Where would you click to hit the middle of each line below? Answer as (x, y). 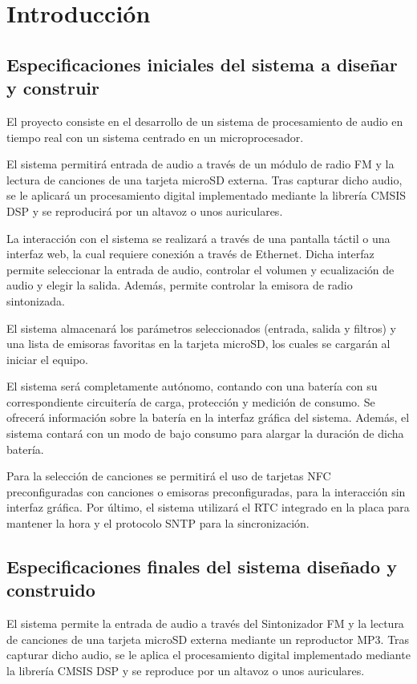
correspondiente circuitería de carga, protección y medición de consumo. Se (191, 401)
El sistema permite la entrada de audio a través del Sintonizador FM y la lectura (205, 623)
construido (51, 590)
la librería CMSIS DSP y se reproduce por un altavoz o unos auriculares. (186, 670)
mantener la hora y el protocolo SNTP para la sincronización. (158, 523)
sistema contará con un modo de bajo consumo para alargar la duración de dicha (205, 433)
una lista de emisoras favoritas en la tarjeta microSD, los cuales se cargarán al (198, 344)
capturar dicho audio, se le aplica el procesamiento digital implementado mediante (208, 655)
